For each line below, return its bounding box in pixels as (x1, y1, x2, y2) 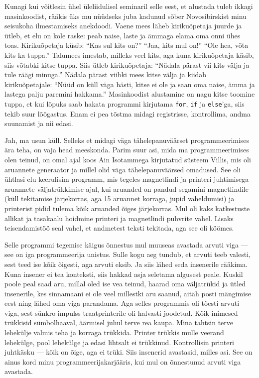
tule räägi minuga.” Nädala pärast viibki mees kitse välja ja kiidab (4, 69, 207, 80)
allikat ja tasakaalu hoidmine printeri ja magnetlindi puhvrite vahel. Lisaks (4, 213, 234, 223)
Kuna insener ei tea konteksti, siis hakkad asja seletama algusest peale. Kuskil (4, 268, 243, 279)
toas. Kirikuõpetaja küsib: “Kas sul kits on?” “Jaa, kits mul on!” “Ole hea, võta (4, 40, 249, 50)
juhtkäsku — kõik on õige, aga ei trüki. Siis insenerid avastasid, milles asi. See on (4, 347, 253, 357)
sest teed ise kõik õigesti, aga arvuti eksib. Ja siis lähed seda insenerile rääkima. (4, 258, 248, 269)
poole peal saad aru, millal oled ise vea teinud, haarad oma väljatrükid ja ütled (4, 278, 246, 289)
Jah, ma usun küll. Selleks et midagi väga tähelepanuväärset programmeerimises (4, 134, 250, 145)
